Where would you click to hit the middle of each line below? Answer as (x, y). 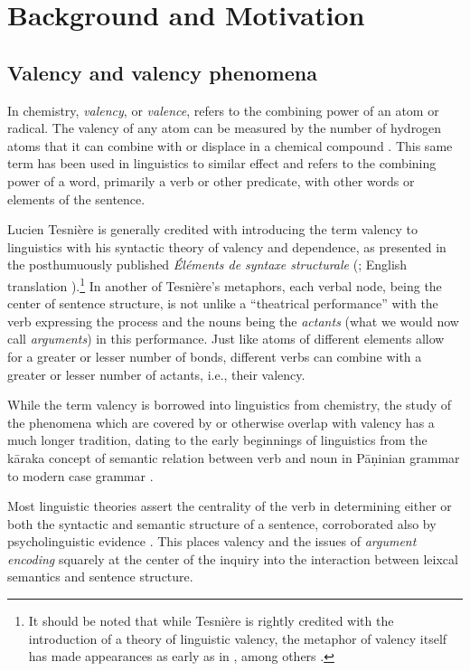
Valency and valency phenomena (162, 72)
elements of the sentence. (76, 198)
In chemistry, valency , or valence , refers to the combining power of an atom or (223, 110)
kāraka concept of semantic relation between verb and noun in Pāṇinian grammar (234, 457)
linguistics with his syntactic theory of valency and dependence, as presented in (227, 246)
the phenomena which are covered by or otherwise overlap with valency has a (221, 422)
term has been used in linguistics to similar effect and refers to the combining (222, 163)
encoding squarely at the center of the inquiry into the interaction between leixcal (233, 558)
